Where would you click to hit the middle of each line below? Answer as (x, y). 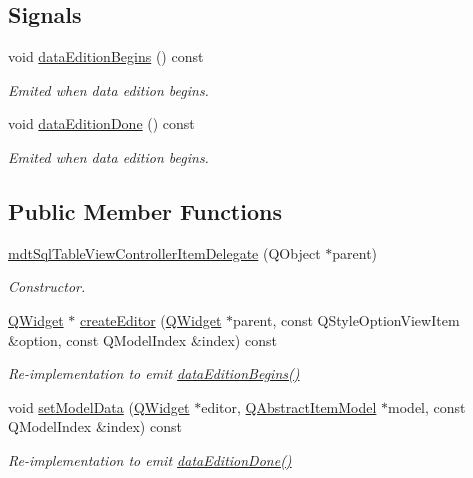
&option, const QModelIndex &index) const (142, 339)
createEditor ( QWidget (150, 319)
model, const (427, 406)
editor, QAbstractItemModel (289, 406)
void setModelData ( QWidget (99, 406)
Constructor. (47, 286)
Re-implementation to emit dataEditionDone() (150, 459)
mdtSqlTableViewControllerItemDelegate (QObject (164, 252)
